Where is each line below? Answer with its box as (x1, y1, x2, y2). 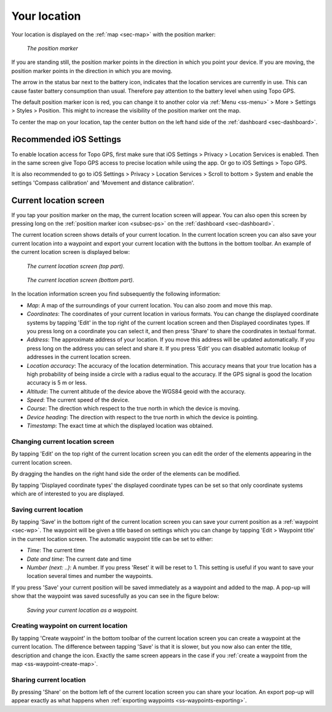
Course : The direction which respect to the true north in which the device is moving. (26, 405, 240, 412)
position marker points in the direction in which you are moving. (11, 67, 173, 74)
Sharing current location (11, 675, 86, 684)
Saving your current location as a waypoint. (26, 606, 138, 614)
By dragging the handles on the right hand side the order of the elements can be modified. (11, 470, 240, 478)
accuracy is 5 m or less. (26, 379, 87, 387)
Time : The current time (26, 547, 85, 554)
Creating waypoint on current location (11, 622, 128, 630)
